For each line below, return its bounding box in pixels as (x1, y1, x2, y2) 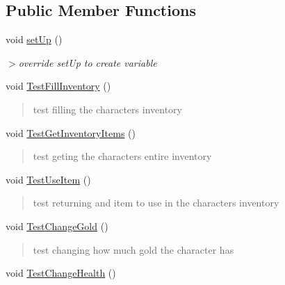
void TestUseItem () (6, 172, 91, 186)
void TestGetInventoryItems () (6, 125, 136, 140)
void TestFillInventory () (6, 79, 111, 93)
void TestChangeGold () (6, 218, 108, 233)
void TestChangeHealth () (6, 266, 116, 280)
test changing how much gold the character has (33, 242, 234, 256)
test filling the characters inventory (33, 101, 182, 116)
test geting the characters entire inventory (33, 149, 212, 163)
